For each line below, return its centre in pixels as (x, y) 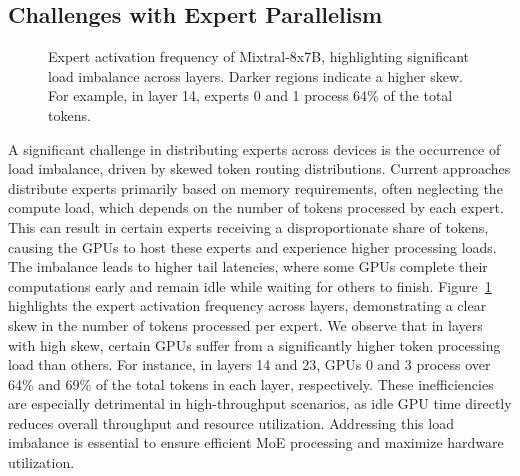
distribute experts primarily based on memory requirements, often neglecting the (255, 187)
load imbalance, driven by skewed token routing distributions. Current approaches (259, 168)
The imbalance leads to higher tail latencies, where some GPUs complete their (248, 266)
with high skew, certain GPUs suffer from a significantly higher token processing (254, 344)
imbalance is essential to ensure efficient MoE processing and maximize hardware (256, 442)
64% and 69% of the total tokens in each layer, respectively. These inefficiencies (251, 383)
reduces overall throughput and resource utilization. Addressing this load (231, 422)
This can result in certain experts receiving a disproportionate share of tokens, (248, 226)
